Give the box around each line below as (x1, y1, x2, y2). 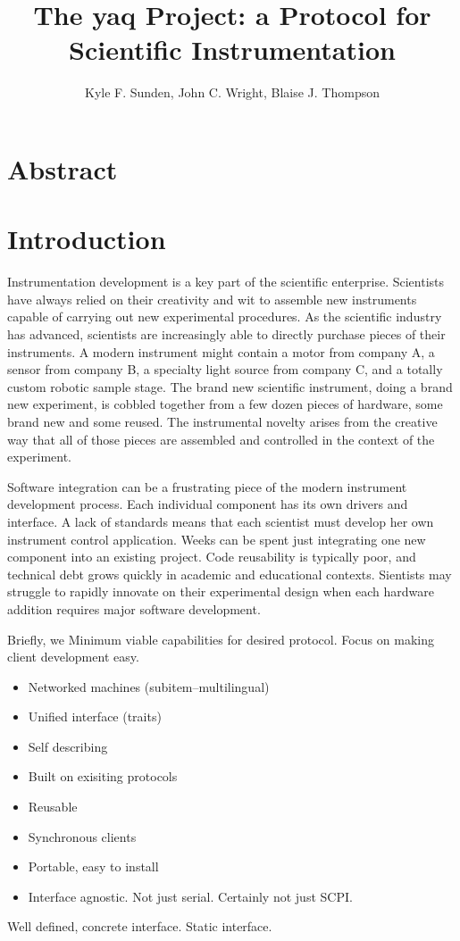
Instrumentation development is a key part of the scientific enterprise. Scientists (7, 272, 445, 291)
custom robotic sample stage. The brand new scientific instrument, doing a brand (7, 377, 453, 396)
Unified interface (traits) (28, 707, 162, 726)
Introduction (7, 221, 166, 257)
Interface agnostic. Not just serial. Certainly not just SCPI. (28, 887, 353, 905)
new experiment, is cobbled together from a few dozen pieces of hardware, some (7, 395, 443, 413)
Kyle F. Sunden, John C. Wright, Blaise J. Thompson (84, 83, 380, 102)
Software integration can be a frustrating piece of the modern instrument (7, 477, 407, 495)
